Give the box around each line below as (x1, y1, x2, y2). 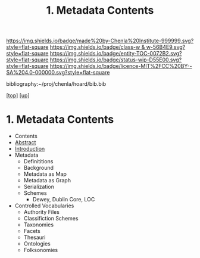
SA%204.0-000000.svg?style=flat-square (6, 69, 110, 76)
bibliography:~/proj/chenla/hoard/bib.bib (6, 80, 107, 88)
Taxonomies (23, 221, 54, 228)
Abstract (14, 139, 36, 146)
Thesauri (23, 234, 46, 241)
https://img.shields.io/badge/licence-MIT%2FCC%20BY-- (49, 63, 192, 70)
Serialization (23, 183, 55, 191)
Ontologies (23, 240, 51, 247)
